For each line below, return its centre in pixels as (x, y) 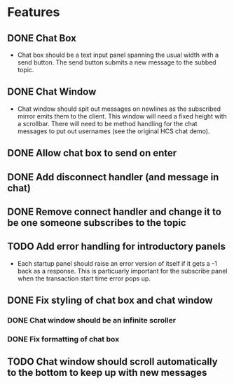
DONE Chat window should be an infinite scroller (92, 320)
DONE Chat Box (42, 38)
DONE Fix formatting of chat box (63, 339)
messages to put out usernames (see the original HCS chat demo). (113, 131)
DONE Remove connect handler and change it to (115, 211)
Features (34, 12)
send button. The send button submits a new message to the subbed (117, 62)
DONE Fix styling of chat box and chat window (110, 300)
